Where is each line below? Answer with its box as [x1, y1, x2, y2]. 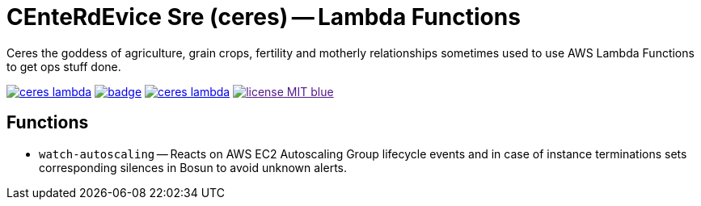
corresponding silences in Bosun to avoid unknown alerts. [39, 160, 347, 174]
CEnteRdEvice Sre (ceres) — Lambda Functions [6, 3, 521, 31]
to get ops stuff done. [6, 59, 121, 74]
